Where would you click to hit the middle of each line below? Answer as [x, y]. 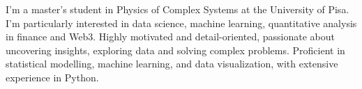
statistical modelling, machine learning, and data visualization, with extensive [172, 64]
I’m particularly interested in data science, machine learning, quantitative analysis [181, 23]
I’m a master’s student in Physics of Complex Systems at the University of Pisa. [178, 9]
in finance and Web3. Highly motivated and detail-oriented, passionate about [170, 37]
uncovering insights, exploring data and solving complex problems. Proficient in [175, 50]
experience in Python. [52, 77]
